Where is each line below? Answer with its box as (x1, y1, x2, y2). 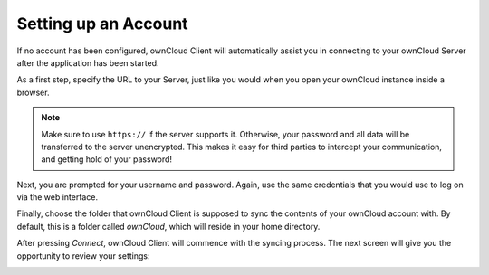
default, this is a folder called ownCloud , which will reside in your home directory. (16, 221, 321, 232)
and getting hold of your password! (41, 154, 172, 165)
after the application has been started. (16, 57, 159, 68)
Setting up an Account (16, 14, 189, 33)
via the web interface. (16, 192, 99, 203)
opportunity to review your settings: (16, 250, 150, 261)
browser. (16, 87, 50, 98)
